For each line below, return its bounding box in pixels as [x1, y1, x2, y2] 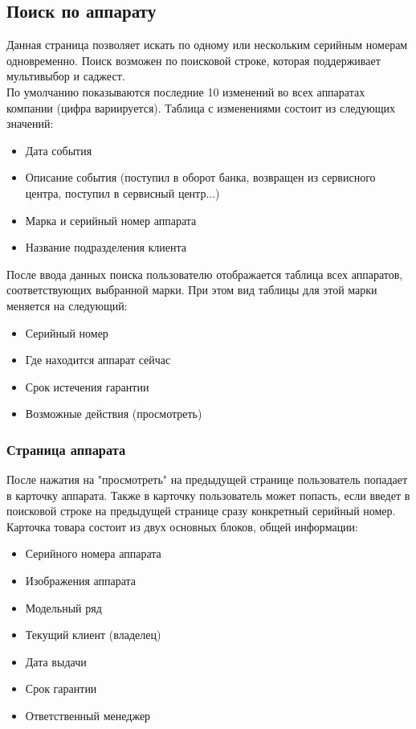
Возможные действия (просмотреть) [25, 405, 202, 422]
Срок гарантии [25, 680, 97, 697]
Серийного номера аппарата [25, 545, 161, 562]
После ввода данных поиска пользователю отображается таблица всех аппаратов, [6, 265, 403, 282]
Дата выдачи [25, 653, 87, 670]
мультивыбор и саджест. [6, 68, 125, 84]
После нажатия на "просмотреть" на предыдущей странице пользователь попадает [6, 471, 408, 488]
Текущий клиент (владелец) [25, 626, 161, 643]
